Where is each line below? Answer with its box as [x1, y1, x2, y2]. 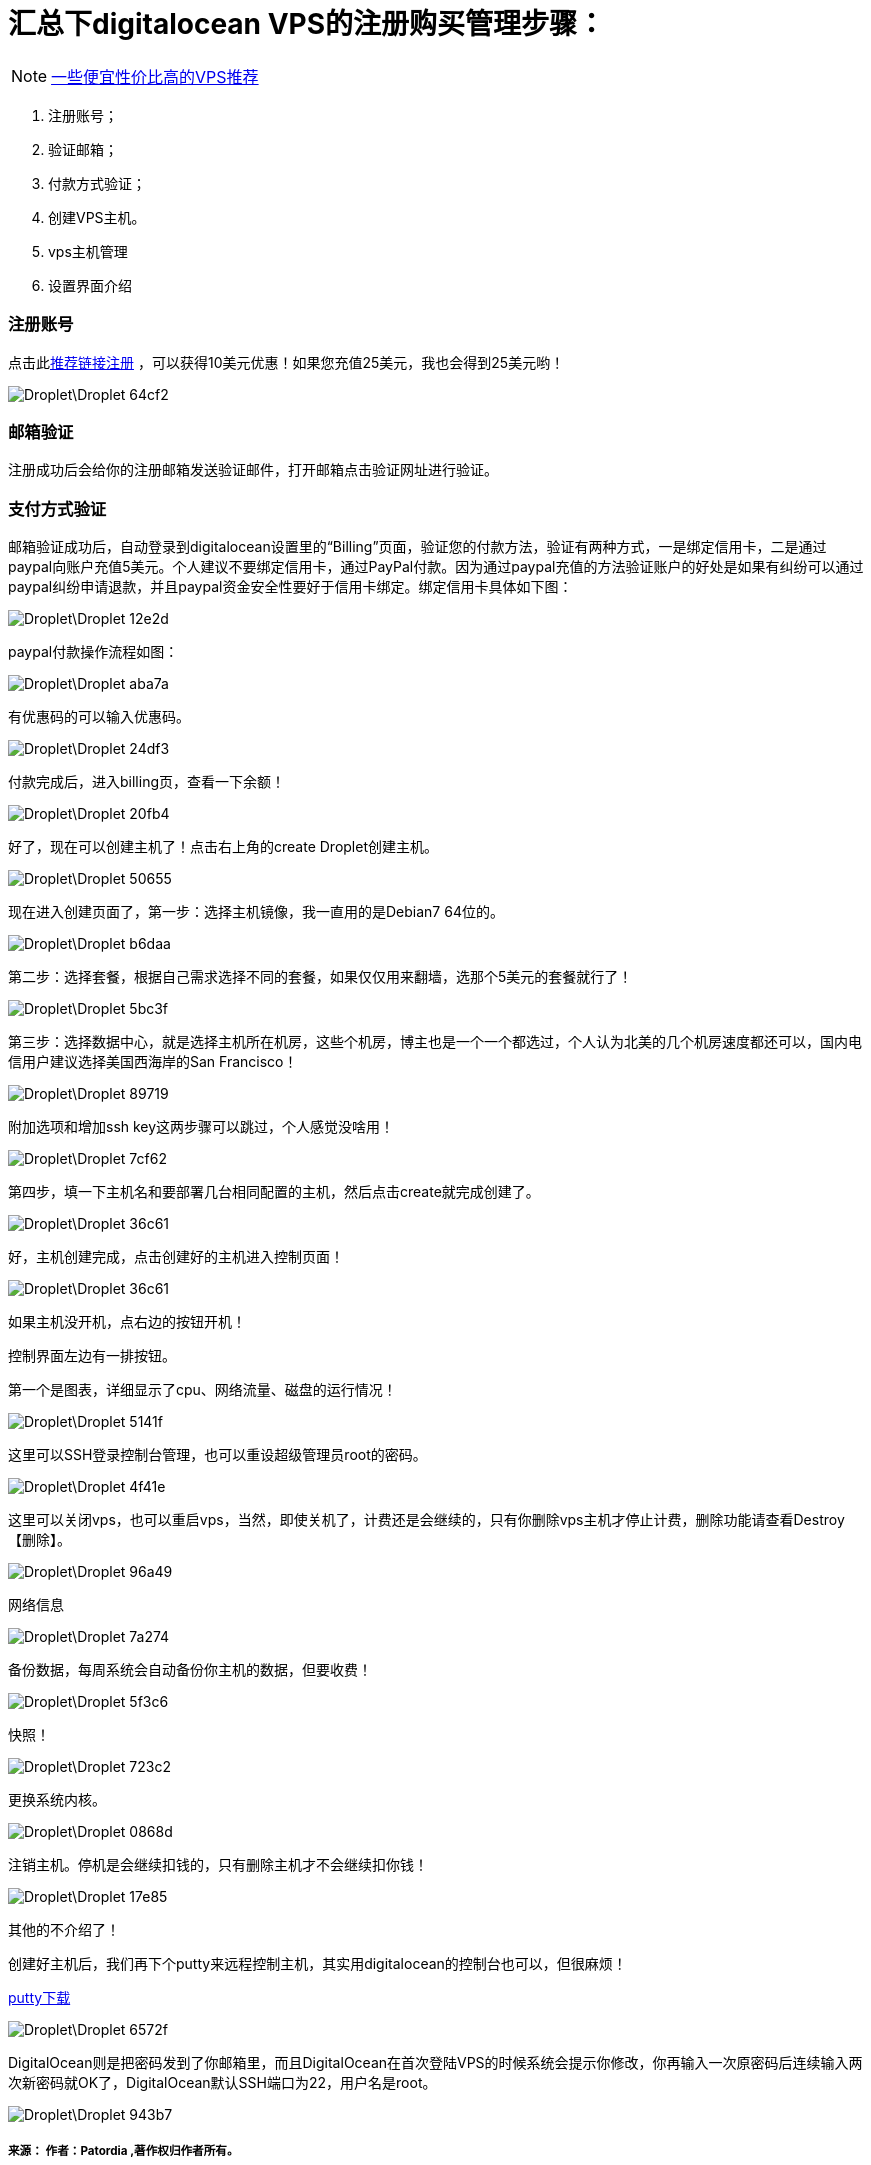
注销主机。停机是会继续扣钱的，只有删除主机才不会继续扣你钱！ [8, 1856, 428, 1873]
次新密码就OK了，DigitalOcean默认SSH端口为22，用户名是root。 [8, 2074, 437, 2091]
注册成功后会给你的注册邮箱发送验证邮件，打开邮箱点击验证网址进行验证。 [8, 461, 498, 479]
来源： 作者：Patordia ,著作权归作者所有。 [8, 2144, 239, 2159]
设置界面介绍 [48, 276, 132, 294]
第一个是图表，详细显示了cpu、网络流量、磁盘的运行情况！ [8, 1381, 397, 1398]
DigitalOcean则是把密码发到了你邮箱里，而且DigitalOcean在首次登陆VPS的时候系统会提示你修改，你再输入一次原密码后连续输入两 [8, 2054, 863, 2071]
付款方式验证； [48, 174, 146, 192]
